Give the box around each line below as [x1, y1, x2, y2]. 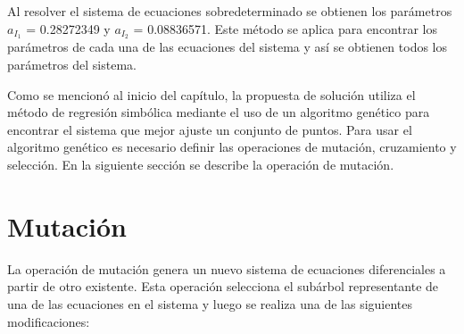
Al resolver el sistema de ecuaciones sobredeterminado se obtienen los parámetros [7, 2, 452, 20]
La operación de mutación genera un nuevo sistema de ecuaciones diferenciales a [7, 259, 446, 278]
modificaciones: [7, 312, 90, 330]
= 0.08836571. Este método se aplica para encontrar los [133, 19, 437, 38]
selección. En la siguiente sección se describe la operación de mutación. [7, 155, 394, 174]
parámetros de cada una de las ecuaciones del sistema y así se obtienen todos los [7, 38, 448, 56]
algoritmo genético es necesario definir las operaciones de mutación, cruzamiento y [7, 138, 457, 156]
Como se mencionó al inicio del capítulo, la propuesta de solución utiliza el [7, 85, 416, 104]
